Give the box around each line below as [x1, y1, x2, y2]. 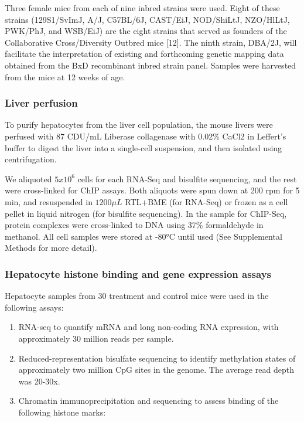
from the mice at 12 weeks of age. [5, 70, 125, 83]
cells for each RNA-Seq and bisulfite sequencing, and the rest [77, 172, 297, 185]
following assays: [5, 301, 64, 313]
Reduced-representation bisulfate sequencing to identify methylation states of [18, 352, 296, 364]
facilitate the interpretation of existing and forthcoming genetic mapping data [5, 47, 284, 60]
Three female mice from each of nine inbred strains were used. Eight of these [5, 2, 280, 13]
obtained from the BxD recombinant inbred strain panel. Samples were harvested [5, 59, 296, 71]
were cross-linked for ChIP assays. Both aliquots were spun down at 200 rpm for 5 [5, 184, 300, 196]
